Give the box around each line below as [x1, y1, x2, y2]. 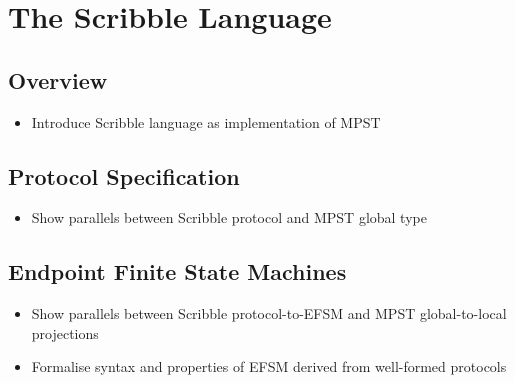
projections [31, 322, 99, 343]
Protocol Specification [8, 160, 240, 191]
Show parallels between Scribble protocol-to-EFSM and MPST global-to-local [31, 303, 507, 324]
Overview [8, 64, 108, 95]
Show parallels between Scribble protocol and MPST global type [31, 207, 427, 228]
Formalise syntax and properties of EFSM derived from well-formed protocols [31, 356, 507, 377]
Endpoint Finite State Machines [8, 256, 347, 287]
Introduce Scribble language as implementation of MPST [31, 111, 381, 132]
